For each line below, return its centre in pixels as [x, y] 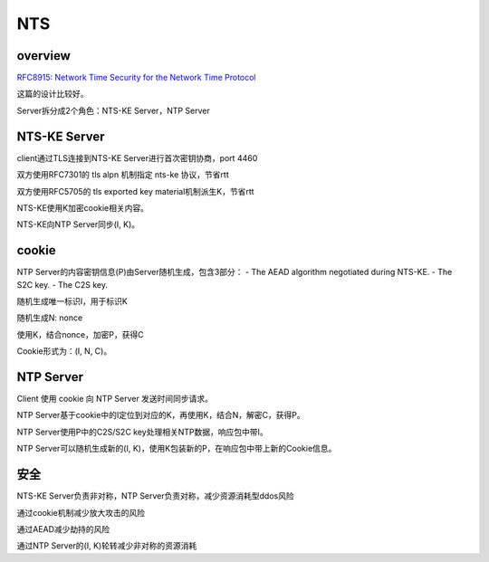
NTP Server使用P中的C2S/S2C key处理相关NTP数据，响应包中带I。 [142, 432]
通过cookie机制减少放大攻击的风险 [81, 512]
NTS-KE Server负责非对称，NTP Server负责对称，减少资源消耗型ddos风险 [155, 496]
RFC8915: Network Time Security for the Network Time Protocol [137, 78]
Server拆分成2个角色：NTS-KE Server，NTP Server [113, 110]
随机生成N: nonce [50, 318]
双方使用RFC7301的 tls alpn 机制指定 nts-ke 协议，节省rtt [123, 175]
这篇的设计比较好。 [53, 94]
